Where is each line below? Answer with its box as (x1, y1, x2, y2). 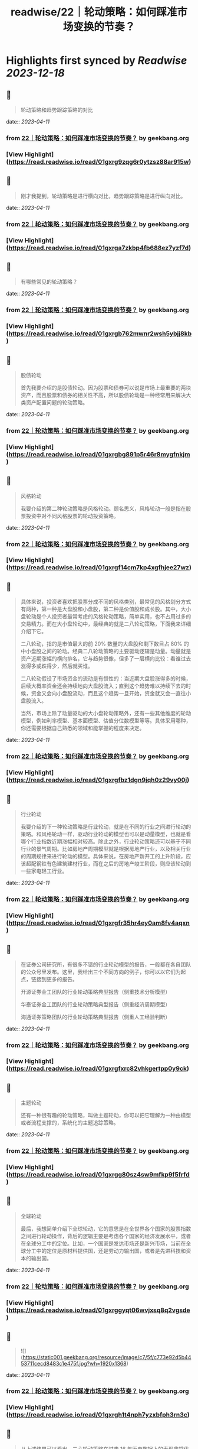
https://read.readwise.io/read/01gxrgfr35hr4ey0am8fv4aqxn (8, 919, 190, 927)
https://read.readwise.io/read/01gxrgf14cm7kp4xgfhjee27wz (8, 563, 190, 572)
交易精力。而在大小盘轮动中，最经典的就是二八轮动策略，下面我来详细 (20, 620, 192, 627)
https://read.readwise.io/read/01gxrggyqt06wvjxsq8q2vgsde (8, 1306, 190, 1314)
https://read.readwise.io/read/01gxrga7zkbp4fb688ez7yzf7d (8, 244, 189, 252)
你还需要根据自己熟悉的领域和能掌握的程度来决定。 (20, 725, 145, 732)
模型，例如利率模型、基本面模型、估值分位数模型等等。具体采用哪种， (20, 717, 192, 724)
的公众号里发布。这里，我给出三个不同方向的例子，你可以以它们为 (20, 968, 181, 975)
